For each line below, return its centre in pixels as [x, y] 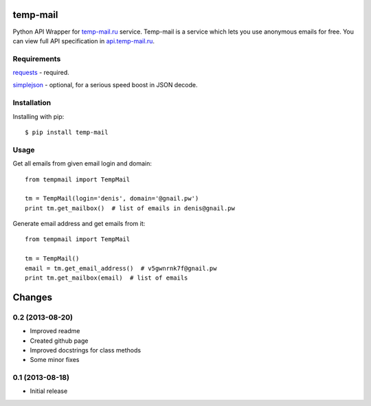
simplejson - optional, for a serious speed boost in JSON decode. [105, 85]
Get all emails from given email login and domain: [82, 163]
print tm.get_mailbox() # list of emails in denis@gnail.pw [130, 208]
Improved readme [55, 331]
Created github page [59, 341]
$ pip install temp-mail [67, 132]
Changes [33, 297]
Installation [32, 103]
